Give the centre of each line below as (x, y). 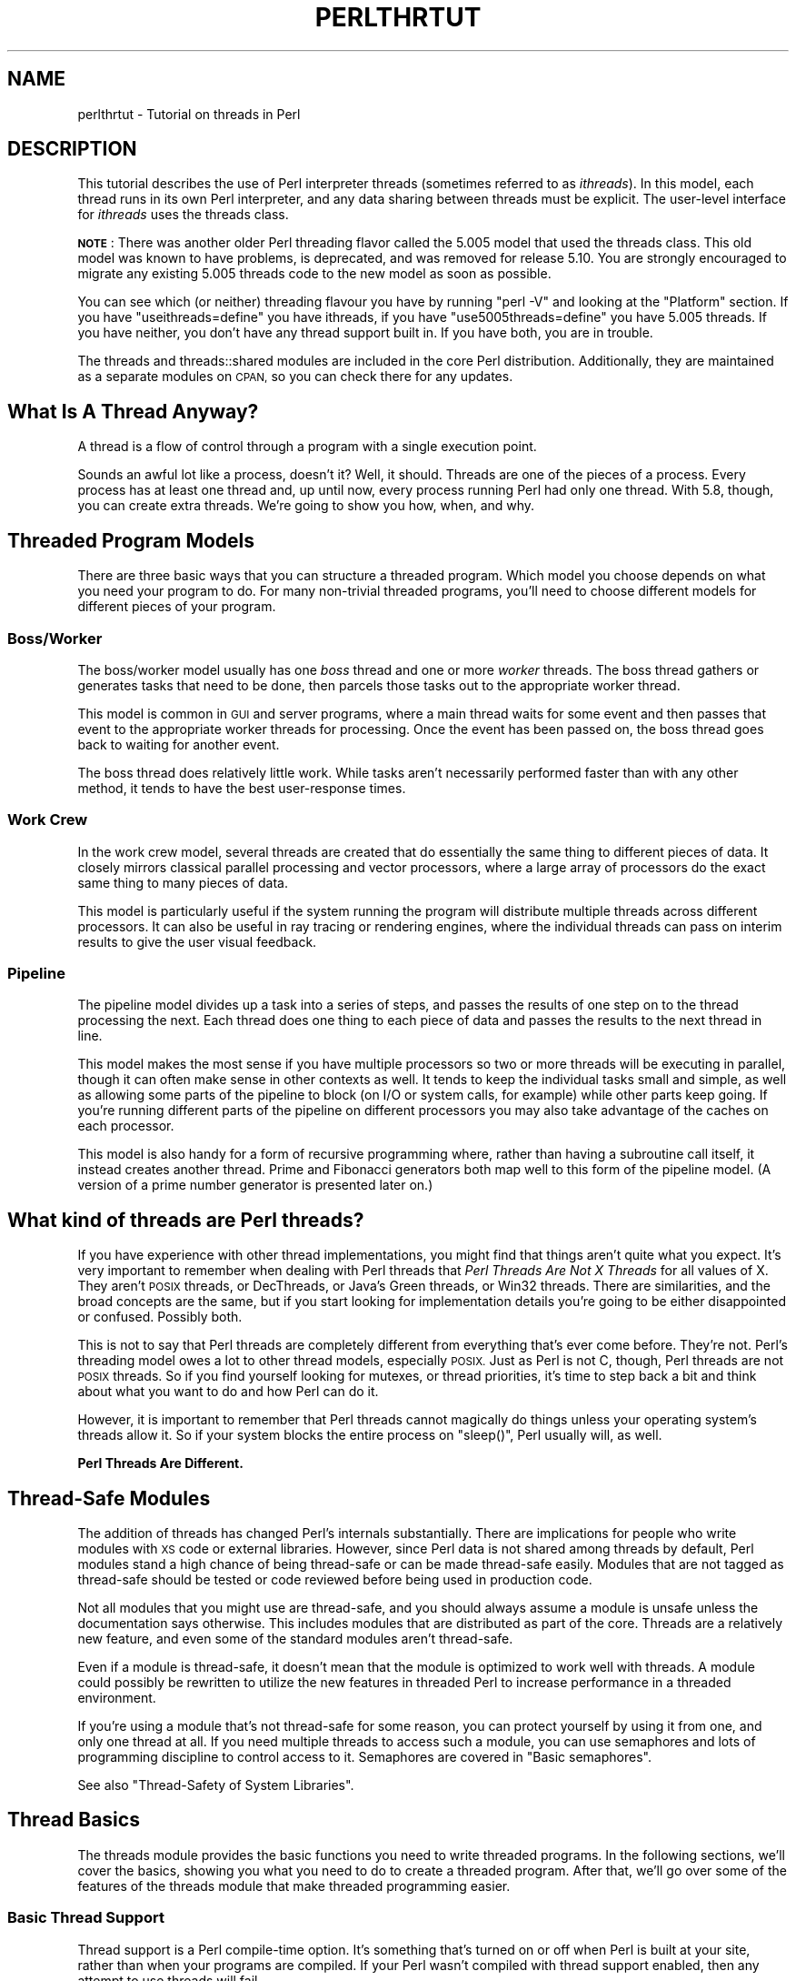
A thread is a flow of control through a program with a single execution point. (307, 447)
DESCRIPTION (72, 149)
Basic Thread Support (86, 1918)
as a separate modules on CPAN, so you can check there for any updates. (295, 377)
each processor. (126, 1126)
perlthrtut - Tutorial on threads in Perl (189, 114)
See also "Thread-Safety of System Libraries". (216, 1785)
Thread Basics (74, 1820)
